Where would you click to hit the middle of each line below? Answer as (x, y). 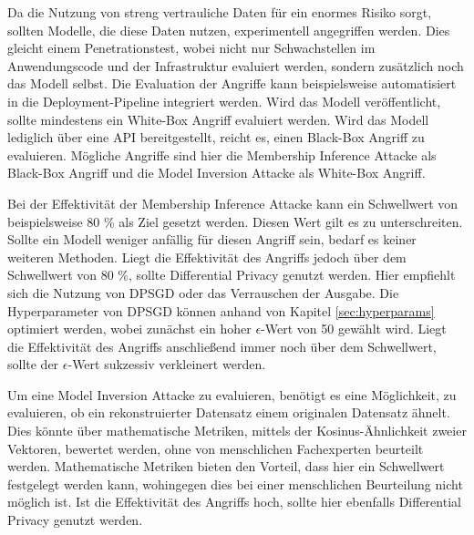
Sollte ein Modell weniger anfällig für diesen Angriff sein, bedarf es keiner (212, 239)
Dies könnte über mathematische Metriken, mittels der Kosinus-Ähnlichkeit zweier (237, 431)
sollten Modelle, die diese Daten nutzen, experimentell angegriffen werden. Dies (229, 30)
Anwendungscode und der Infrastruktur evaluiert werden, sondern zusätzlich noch (236, 65)
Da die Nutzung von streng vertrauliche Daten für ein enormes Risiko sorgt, (220, 12)
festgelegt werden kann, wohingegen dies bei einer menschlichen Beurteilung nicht (235, 484)
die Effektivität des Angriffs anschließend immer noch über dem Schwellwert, (222, 346)
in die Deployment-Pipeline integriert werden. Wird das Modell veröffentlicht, (224, 101)
